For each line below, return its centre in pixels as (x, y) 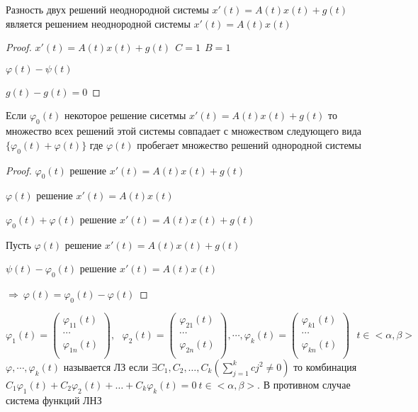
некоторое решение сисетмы (125, 115)
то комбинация (325, 366)
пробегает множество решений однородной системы (249, 144)
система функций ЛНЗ (54, 400)
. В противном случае (304, 384)
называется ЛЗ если (106, 366)
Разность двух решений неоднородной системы (107, 9)
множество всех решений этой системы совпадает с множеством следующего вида (183, 131)
